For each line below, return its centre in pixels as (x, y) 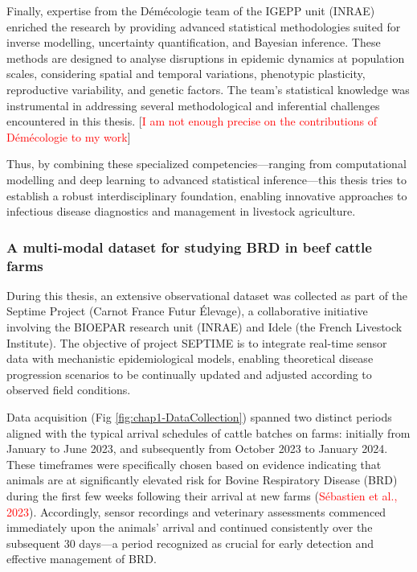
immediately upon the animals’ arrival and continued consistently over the (190, 527)
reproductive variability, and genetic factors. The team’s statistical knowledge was (208, 89)
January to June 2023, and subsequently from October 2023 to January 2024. (197, 449)
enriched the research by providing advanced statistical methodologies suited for (204, 26)
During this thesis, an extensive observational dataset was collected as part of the (207, 295)
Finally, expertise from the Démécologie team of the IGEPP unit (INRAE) (191, 10)
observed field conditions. (69, 390)
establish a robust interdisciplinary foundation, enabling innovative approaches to (207, 195)
